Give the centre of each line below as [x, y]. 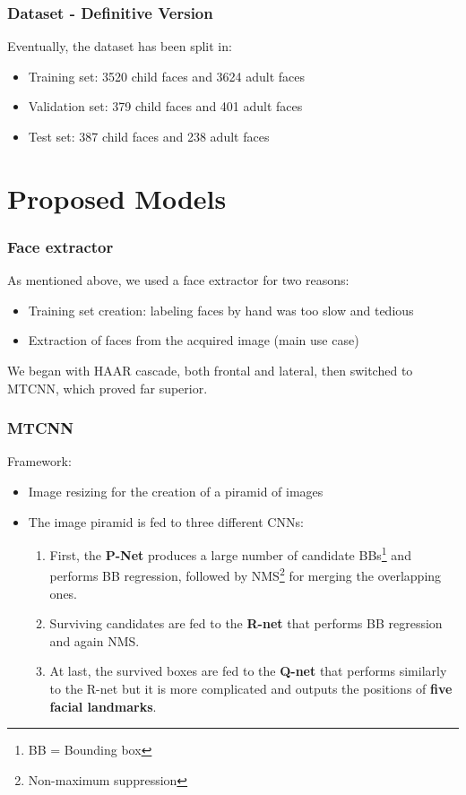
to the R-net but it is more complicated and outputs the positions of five [251, 689]
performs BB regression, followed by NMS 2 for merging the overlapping [246, 575]
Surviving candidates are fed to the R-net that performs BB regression [246, 623]
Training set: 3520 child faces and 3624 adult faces [167, 76]
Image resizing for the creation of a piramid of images [176, 491]
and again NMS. [95, 640]
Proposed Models [117, 198]
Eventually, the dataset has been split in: [120, 46]
